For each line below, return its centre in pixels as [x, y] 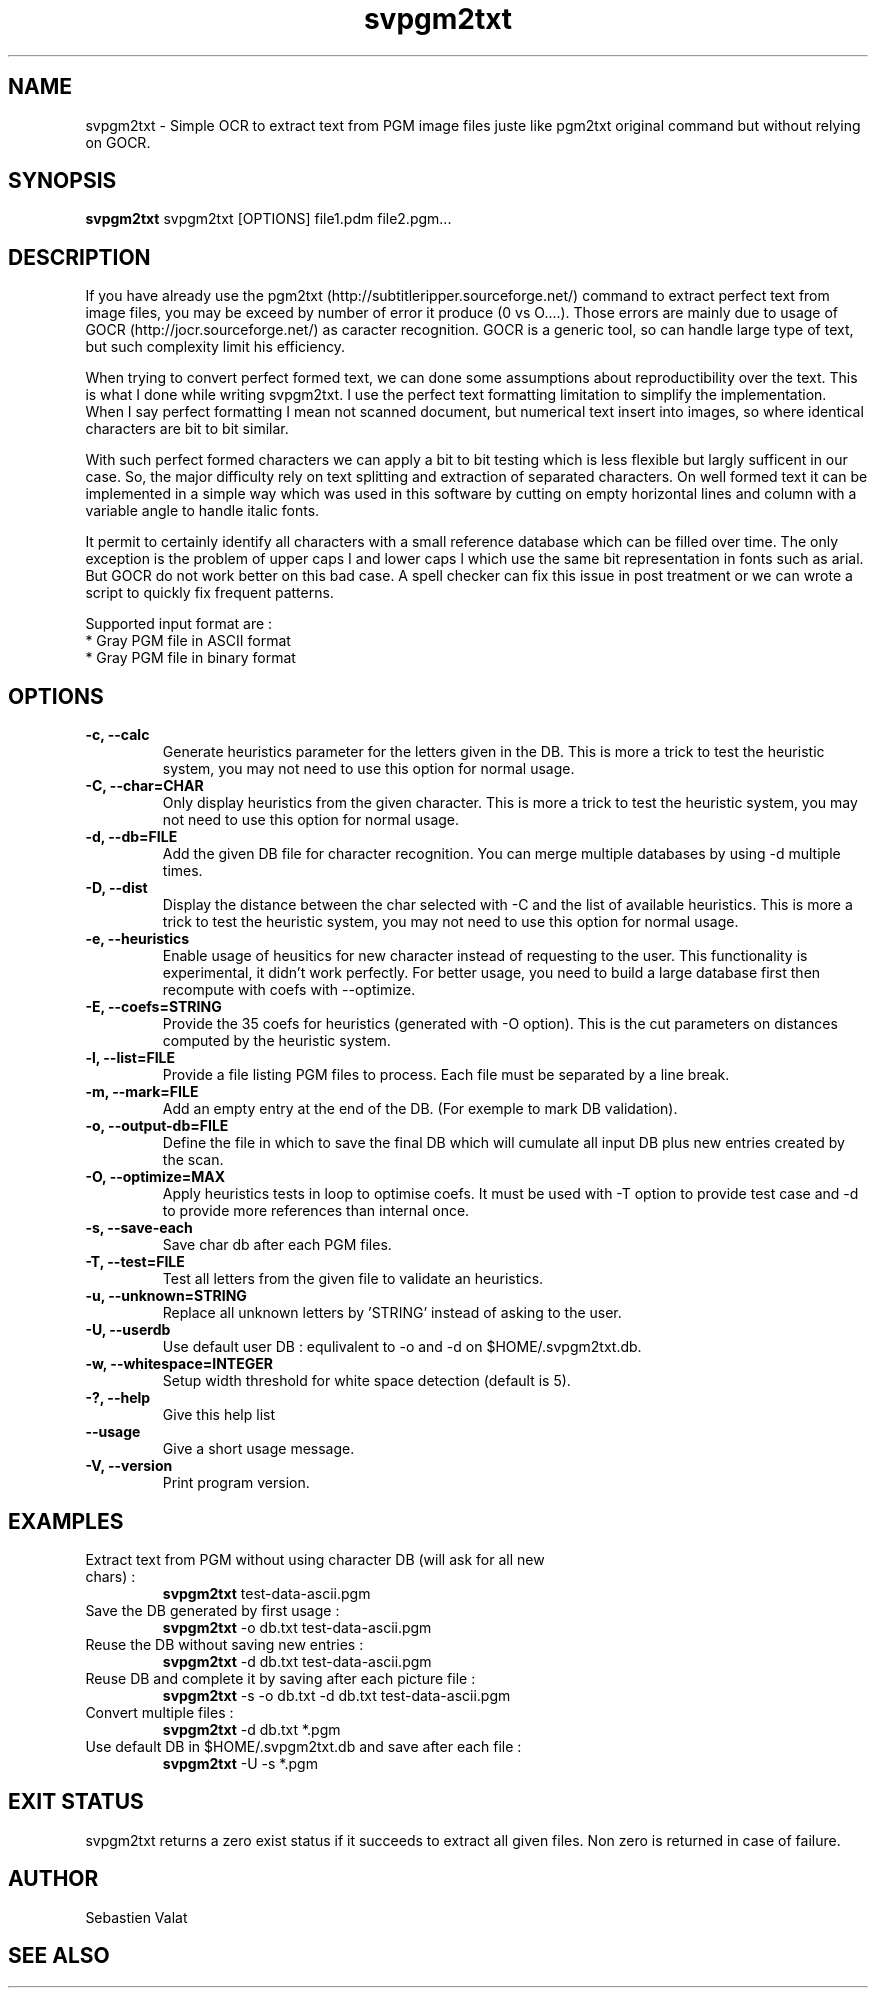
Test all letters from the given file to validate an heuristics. [353, 1279]
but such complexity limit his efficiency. [215, 347]
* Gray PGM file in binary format [190, 658]
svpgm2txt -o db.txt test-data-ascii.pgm [297, 1627]
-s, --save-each [139, 1228]
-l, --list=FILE [130, 1058]
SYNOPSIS [62, 181]
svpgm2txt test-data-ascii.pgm [266, 1593]
